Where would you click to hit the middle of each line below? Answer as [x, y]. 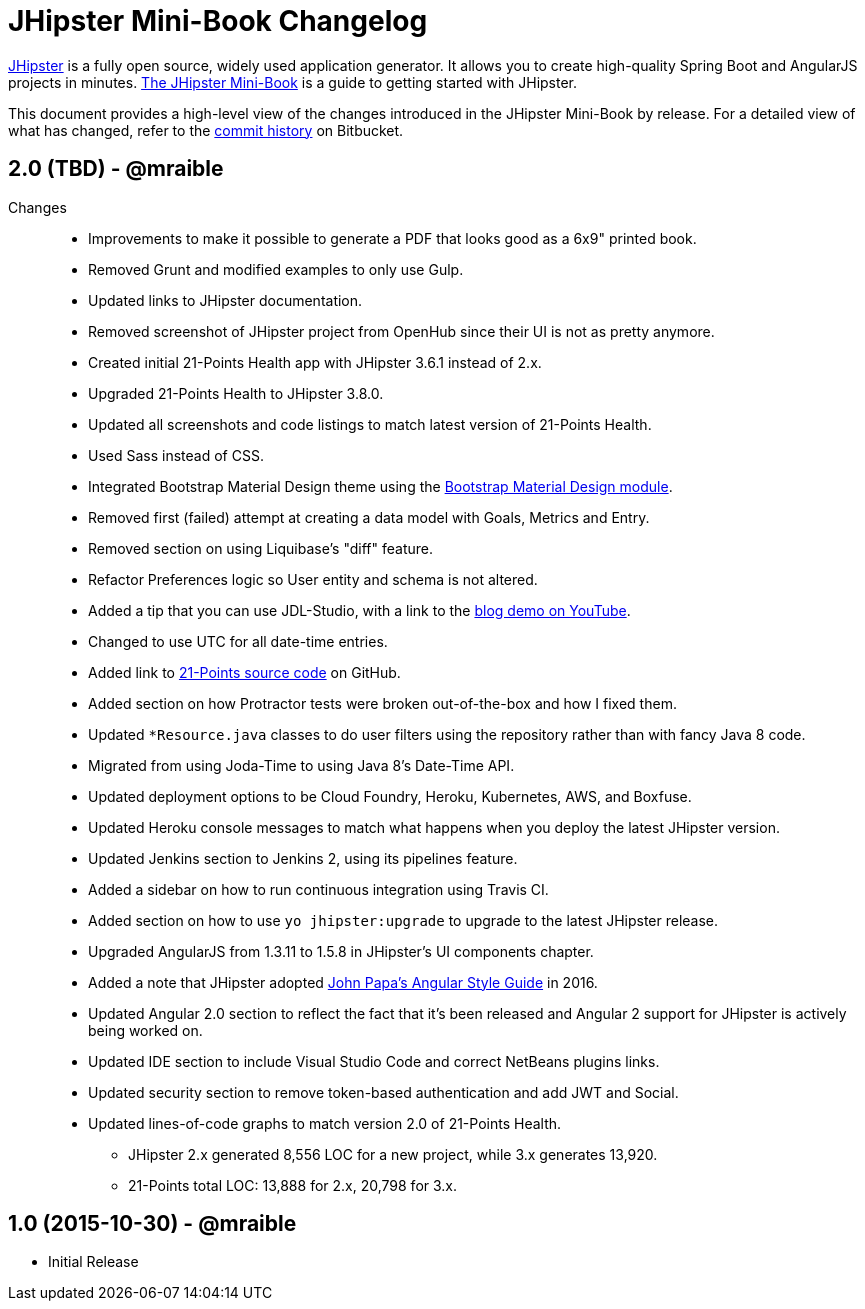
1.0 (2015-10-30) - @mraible [152, 1224]
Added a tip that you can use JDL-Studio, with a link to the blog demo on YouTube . [359, 610]
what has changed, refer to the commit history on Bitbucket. [206, 130]
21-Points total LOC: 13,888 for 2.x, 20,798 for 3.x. [293, 1185]
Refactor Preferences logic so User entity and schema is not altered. [313, 579]
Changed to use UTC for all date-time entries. [238, 641]
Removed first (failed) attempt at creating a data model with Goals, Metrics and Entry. [369, 517]
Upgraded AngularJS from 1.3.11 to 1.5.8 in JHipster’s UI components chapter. [341, 951]
